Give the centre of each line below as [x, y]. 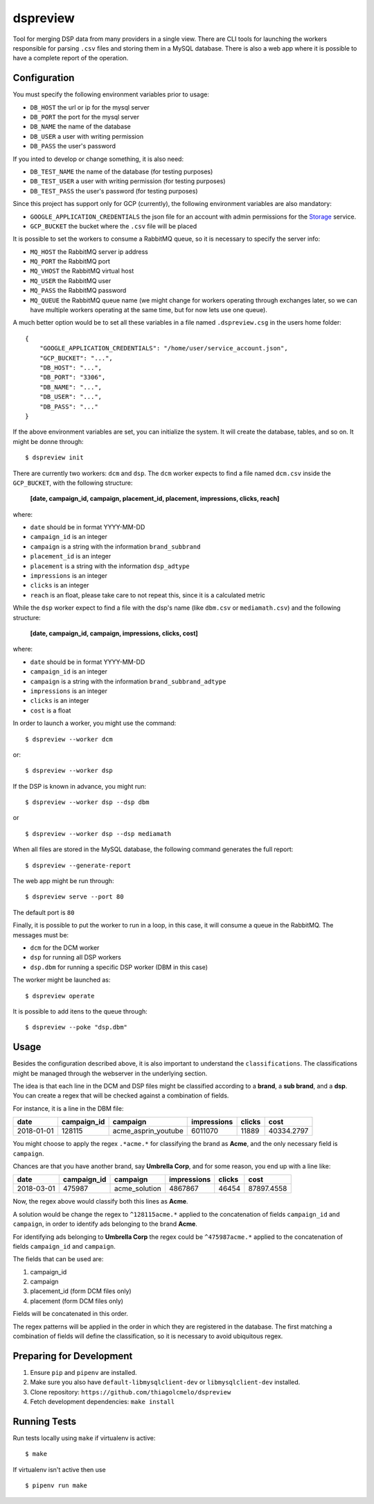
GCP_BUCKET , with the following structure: [73, 483]
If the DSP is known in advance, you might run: [80, 786]
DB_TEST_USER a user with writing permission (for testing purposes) [128, 181]
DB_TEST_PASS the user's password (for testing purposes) [114, 191]
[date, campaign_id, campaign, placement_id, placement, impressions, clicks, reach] [155, 499]
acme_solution [138, 1188]
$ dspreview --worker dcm [69, 739]
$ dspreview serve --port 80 [74, 897]
